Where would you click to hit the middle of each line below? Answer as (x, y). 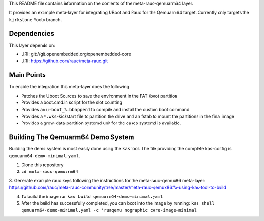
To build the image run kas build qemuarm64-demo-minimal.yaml (92, 196)
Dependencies (32, 34)
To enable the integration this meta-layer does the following (69, 87)
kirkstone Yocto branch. (35, 19)
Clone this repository (42, 165)
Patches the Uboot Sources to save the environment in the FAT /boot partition (99, 96)
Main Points (27, 75)
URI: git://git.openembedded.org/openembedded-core (76, 54)
